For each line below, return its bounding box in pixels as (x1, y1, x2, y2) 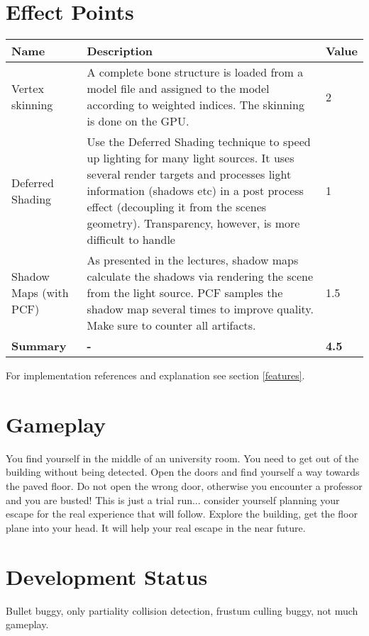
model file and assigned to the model (87, 80, 270, 97)
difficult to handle (87, 231, 175, 248)
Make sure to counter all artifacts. (87, 317, 256, 334)
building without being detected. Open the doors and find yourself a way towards (6, 464, 360, 479)
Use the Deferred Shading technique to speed (87, 133, 311, 150)
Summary (11, 337, 67, 355)
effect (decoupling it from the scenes (87, 199, 267, 216)
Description (87, 43, 153, 60)
